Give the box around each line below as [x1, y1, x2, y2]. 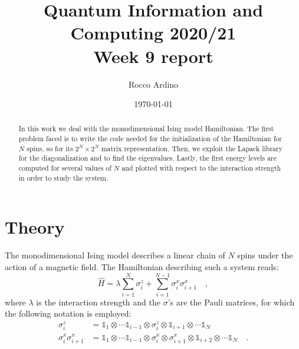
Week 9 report [93, 44, 213, 68]
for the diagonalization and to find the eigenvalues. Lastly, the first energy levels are [18, 153, 277, 163]
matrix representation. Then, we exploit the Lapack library [101, 143, 282, 153]
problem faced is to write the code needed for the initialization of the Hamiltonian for [18, 134, 282, 144]
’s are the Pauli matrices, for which [167, 295, 295, 308]
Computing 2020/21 [70, 21, 236, 45]
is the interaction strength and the [36, 295, 160, 308]
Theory [5, 215, 65, 239]
